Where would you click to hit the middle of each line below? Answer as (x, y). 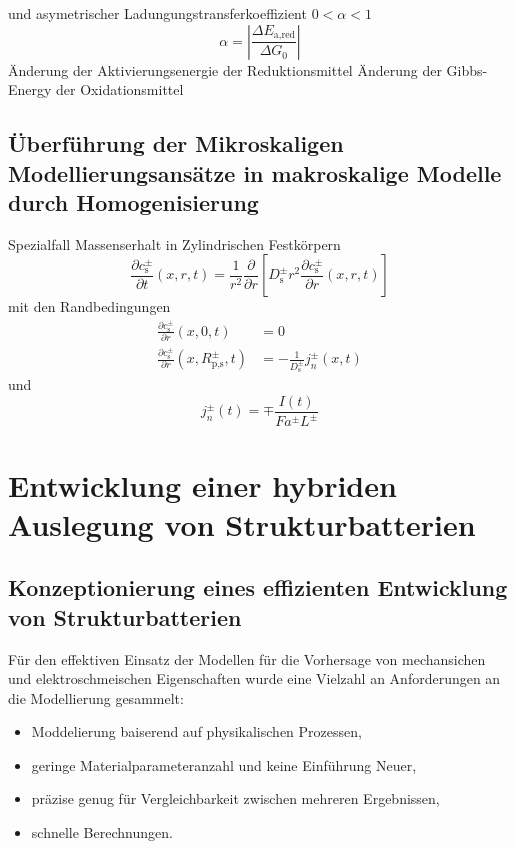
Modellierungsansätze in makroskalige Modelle (255, 172)
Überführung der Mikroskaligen (176, 143)
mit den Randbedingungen (89, 306)
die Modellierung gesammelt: (96, 697)
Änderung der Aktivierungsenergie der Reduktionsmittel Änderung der (225, 69)
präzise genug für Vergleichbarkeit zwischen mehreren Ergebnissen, (235, 798)
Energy (30, 89)
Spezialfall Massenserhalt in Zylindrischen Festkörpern (174, 243)
